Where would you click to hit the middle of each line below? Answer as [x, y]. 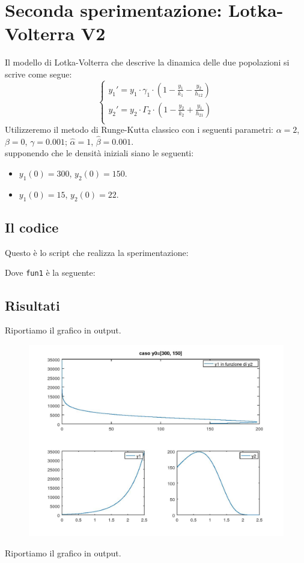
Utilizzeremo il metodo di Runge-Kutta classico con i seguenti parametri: [139, 129]
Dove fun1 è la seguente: [50, 272]
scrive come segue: [38, 74]
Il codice [32, 227]
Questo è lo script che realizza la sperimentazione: [97, 252]
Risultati [32, 305]
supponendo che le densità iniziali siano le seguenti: [99, 153]
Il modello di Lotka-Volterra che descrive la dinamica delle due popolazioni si [147, 62]
